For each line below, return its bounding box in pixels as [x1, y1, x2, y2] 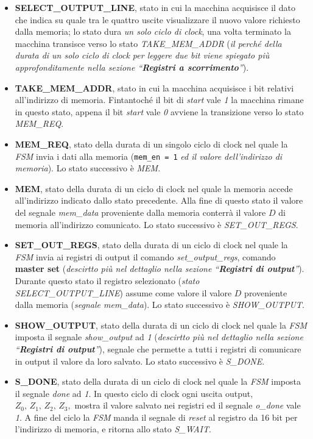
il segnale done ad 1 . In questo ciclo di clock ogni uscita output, [15, 387, 253, 399]
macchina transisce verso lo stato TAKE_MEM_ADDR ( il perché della [15, 37, 282, 49]
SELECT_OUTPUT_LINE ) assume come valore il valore [15, 286, 232, 299]
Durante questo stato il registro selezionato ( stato [15, 274, 200, 287]
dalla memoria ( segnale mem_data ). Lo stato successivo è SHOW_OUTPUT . [15, 298, 304, 311]
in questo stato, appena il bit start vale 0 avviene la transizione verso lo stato [15, 105, 304, 118]
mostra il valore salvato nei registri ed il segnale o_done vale [74, 399, 301, 412]
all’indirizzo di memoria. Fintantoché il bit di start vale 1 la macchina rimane [15, 93, 304, 106]
